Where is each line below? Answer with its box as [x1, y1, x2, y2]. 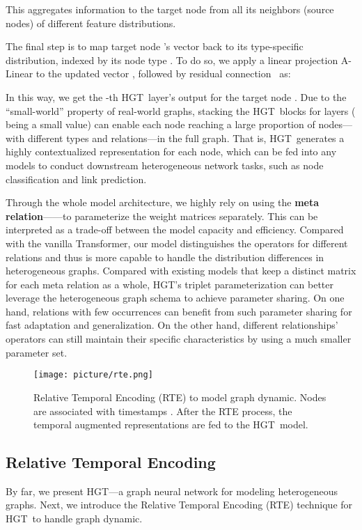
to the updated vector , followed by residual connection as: [36, 66, 291, 81]
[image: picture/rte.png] [33, 370, 153, 380]
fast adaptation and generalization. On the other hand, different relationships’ [6, 318, 338, 332]
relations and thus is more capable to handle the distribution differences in [6, 249, 324, 264]
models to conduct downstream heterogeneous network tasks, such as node [6, 157, 324, 172]
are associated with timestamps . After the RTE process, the [33, 403, 292, 418]
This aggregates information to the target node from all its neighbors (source [6, 2, 334, 16]
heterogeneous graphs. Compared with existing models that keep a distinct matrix [6, 263, 356, 278]
